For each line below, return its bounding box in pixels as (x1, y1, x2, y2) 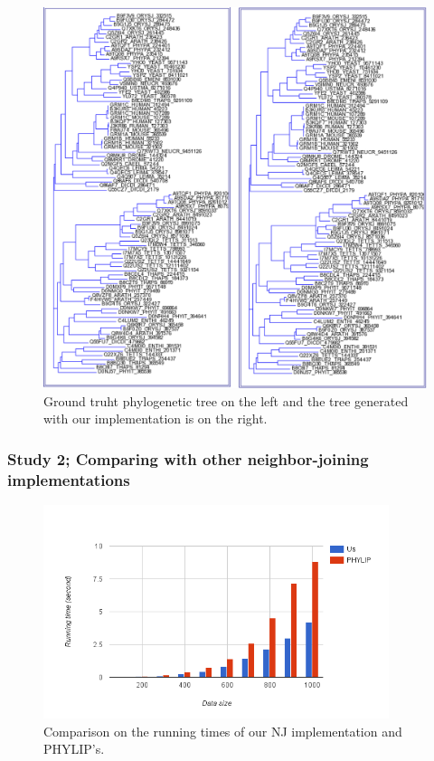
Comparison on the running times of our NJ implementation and (43, 721, 402, 740)
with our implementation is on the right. (43, 409, 268, 428)
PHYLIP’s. (43, 739, 105, 758)
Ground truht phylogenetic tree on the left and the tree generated (43, 391, 409, 410)
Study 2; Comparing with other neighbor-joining (7, 447, 369, 470)
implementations (7, 468, 130, 490)
